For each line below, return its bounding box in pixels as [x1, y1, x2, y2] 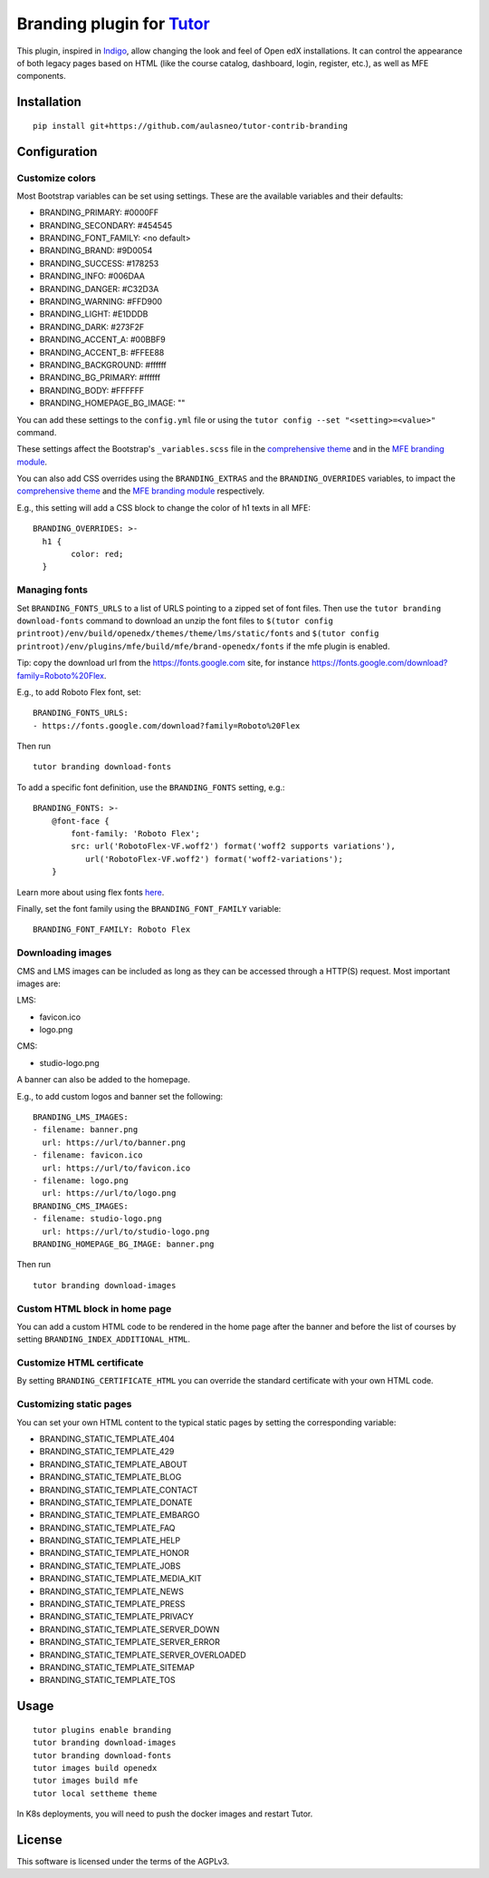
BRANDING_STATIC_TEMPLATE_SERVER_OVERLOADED [39, 1649, 246, 1660]
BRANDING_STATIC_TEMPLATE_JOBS [39, 1560, 181, 1571]
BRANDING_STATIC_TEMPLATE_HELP [39, 1535, 181, 1546]
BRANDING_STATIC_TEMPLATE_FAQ [39, 1522, 176, 1533]
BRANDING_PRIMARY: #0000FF [39, 207, 159, 218]
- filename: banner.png [33, 1125, 139, 1135]
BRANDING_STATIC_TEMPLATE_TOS [39, 1675, 176, 1686]
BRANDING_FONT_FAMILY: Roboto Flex [33, 924, 191, 934]
